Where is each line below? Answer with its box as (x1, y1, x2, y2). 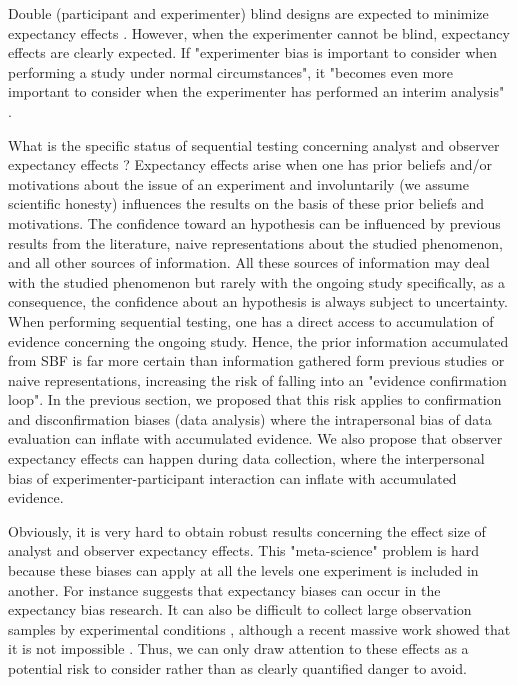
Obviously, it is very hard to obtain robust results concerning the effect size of (8, 520, 486, 541)
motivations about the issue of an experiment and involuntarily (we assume (8, 173, 469, 194)
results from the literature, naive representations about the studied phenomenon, (8, 232, 503, 253)
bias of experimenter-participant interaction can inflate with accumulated (8, 467, 457, 488)
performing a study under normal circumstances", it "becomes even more (8, 61, 453, 82)
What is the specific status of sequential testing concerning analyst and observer (8, 134, 500, 155)
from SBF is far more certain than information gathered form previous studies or (8, 350, 505, 371)
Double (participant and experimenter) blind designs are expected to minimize (8, 3, 489, 23)
